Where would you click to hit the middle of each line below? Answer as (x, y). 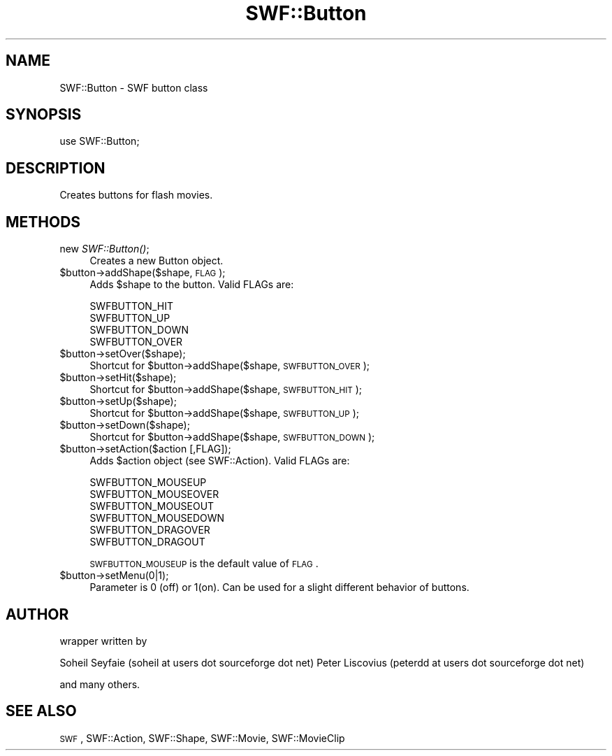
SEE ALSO (41, 711)
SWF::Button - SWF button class (134, 87)
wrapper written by (103, 641)
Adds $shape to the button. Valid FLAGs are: (192, 285)
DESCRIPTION (56, 168)
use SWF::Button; (100, 141)
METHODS (43, 222)
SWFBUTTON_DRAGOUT (147, 542)
